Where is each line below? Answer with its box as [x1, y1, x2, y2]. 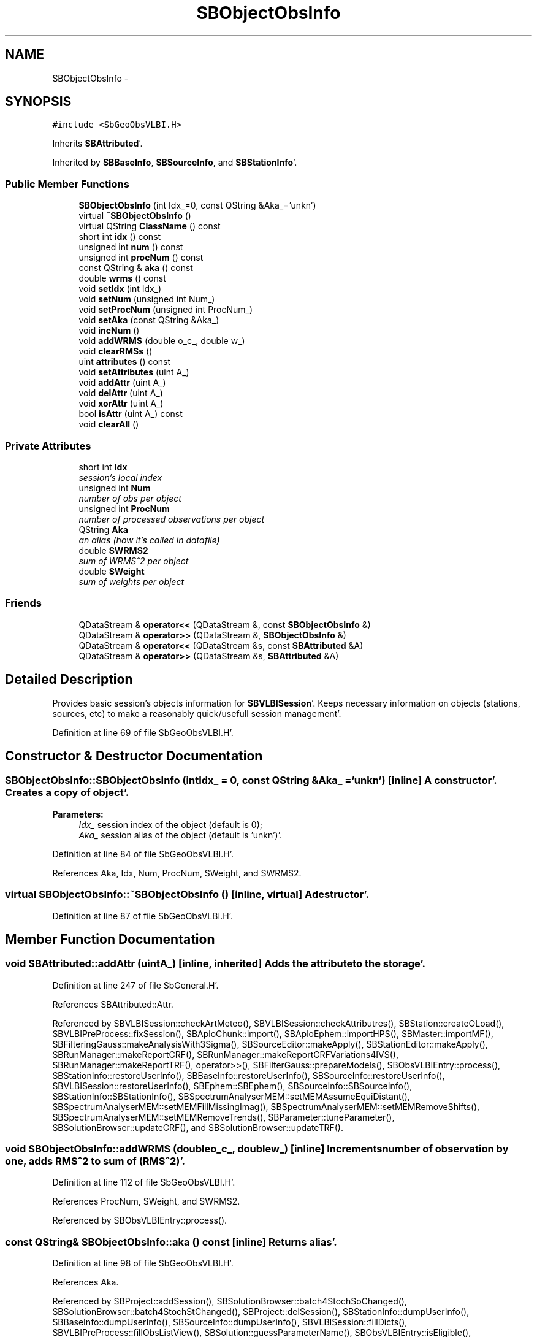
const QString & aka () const [78, 262, 193, 274]
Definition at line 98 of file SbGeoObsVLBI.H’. [52, 1258, 234, 1269]
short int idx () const [78, 231, 161, 242]
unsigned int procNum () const [78, 252, 204, 263]
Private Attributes [5, 439, 91, 452]
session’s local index [78, 472, 162, 483]
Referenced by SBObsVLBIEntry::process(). [52, 1215, 227, 1226]
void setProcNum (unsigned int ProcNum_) [78, 304, 253, 315]
